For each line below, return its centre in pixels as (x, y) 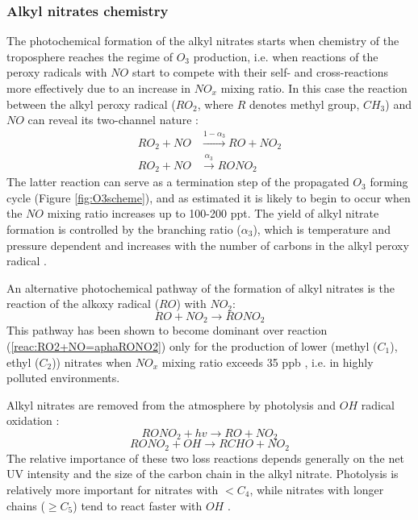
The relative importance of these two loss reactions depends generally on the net (205, 458)
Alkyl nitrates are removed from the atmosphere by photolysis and (171, 404)
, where (215, 104)
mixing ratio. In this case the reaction (314, 88)
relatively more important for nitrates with (113, 490)
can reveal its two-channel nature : (113, 120)
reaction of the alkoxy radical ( (83, 304)
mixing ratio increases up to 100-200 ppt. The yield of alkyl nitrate (213, 213)
